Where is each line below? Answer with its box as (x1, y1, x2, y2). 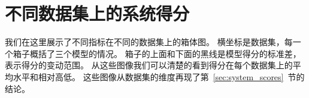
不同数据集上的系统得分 (5, 1, 190, 26)
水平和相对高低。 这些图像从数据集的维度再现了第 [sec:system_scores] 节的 (13, 70, 305, 83)
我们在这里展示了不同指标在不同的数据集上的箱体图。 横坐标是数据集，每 (5, 36, 293, 48)
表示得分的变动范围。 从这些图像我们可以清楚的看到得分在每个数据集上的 (5, 59, 293, 71)
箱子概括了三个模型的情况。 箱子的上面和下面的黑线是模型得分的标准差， (13, 47, 301, 59)
